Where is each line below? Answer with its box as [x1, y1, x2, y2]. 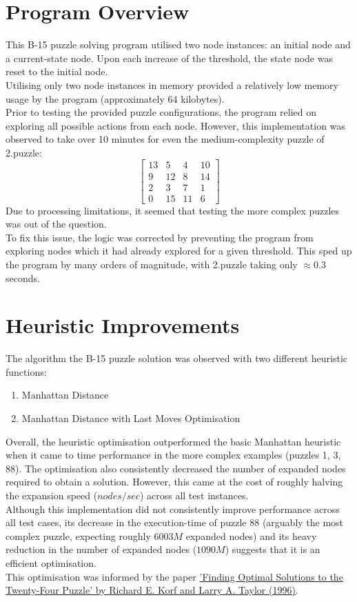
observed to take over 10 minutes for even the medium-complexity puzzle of [6, 132, 325, 146]
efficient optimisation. [6, 556, 96, 570]
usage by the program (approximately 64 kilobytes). [6, 91, 225, 106]
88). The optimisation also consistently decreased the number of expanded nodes [6, 461, 346, 475]
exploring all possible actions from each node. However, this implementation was [6, 118, 345, 132]
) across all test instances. [139, 488, 249, 503]
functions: [6, 364, 47, 379]
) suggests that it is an [225, 542, 320, 556]
